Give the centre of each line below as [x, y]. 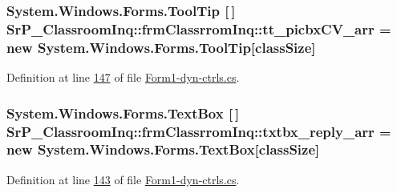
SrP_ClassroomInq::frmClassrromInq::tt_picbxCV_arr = [199, 28]
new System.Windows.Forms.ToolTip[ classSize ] [161, 47]
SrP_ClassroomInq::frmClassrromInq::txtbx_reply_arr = [199, 131]
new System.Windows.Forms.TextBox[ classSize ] [163, 149]
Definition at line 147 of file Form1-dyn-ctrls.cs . [123, 77]
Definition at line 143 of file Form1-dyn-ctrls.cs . [123, 179]
